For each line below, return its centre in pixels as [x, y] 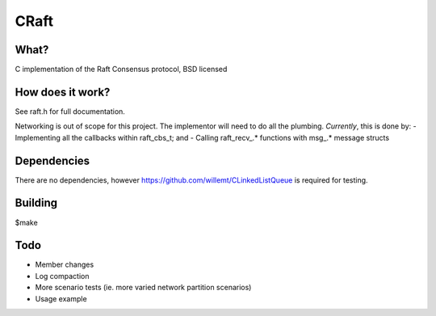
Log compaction [62, 276]
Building [36, 203]
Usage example [61, 298]
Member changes [65, 265]
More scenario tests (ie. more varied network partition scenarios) [143, 288]
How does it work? [63, 92]
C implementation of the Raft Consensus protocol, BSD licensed [121, 70]
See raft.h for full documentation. [70, 111]
